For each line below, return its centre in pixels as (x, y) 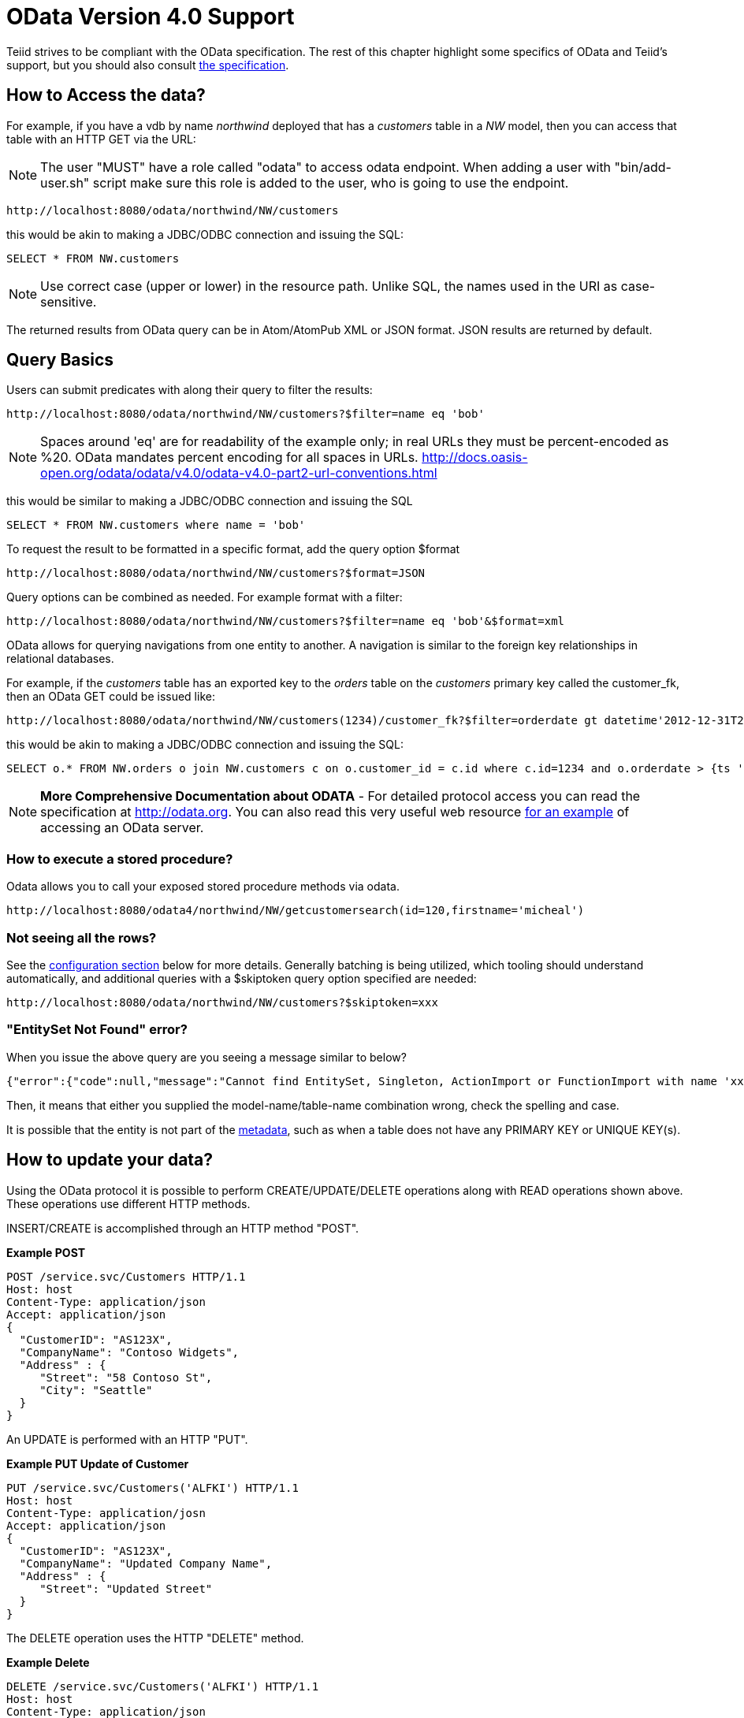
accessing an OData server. (122, 828)
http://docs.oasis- (475, 457)
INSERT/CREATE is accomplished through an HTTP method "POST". (183, 1228)
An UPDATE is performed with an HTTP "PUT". (127, 1439)
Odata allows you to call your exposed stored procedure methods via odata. (203, 887)
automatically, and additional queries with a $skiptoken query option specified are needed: (242, 978)
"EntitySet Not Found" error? (97, 1030)
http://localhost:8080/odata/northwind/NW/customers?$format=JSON (216, 573)
